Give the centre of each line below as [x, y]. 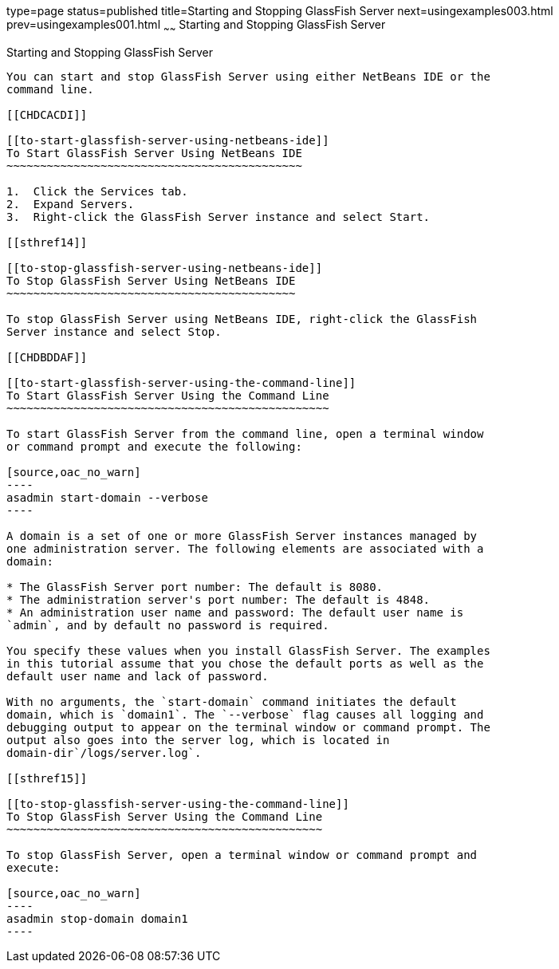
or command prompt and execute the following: [154, 446]
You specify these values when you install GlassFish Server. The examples [248, 650]
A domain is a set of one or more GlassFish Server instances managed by [242, 536]
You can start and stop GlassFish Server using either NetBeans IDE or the [248, 76]
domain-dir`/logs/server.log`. [104, 752]
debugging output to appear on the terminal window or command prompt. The [248, 727]
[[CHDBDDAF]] [47, 357]
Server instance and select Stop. [114, 331]
